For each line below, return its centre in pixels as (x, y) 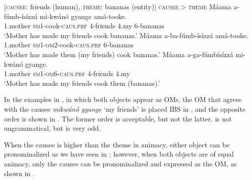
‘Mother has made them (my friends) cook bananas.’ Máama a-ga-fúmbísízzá (119, 54)
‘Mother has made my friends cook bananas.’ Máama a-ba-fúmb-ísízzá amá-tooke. (126, 35)
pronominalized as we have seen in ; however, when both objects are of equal (119, 154)
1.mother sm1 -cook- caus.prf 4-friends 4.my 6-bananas (84, 26)
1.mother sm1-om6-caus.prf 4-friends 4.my (67, 73)
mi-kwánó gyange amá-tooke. (83, 16)
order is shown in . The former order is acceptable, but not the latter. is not (118, 118)
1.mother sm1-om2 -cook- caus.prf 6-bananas (69, 45)
